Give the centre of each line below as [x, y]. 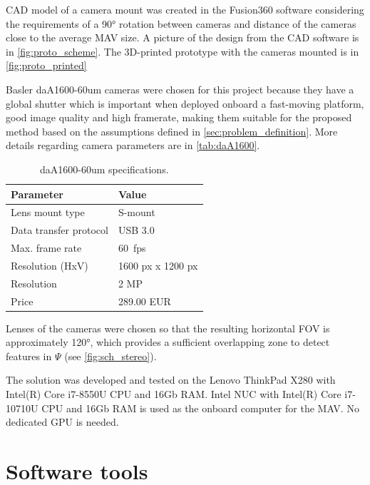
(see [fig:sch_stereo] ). [111, 356]
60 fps [132, 248]
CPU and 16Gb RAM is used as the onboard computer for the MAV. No [200, 408]
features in [29, 356]
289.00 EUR [144, 301]
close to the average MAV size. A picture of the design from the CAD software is [183, 37]
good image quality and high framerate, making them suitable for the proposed [179, 117]
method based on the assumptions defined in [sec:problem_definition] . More [172, 131]
